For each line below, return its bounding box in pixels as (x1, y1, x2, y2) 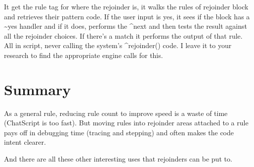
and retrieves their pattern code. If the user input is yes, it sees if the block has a (4, 11, 250, 21)
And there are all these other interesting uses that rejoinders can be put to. (4, 154, 232, 164)
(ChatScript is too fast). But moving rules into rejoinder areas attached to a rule (4, 117, 249, 128)
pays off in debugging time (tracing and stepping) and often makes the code (4, 127, 234, 137)
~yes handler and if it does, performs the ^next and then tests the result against (4, 21, 247, 31)
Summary (4, 79, 71, 99)
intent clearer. (4, 137, 46, 147)
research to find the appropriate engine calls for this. (4, 50, 163, 60)
